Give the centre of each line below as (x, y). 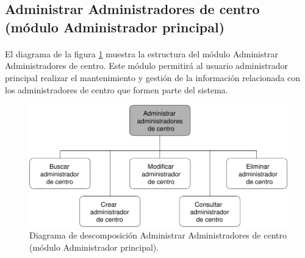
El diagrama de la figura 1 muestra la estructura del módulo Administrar (142, 53)
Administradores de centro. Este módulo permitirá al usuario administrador (147, 66)
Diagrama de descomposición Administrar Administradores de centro (158, 235)
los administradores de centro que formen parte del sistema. (117, 89)
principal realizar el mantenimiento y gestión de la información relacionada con (153, 77)
